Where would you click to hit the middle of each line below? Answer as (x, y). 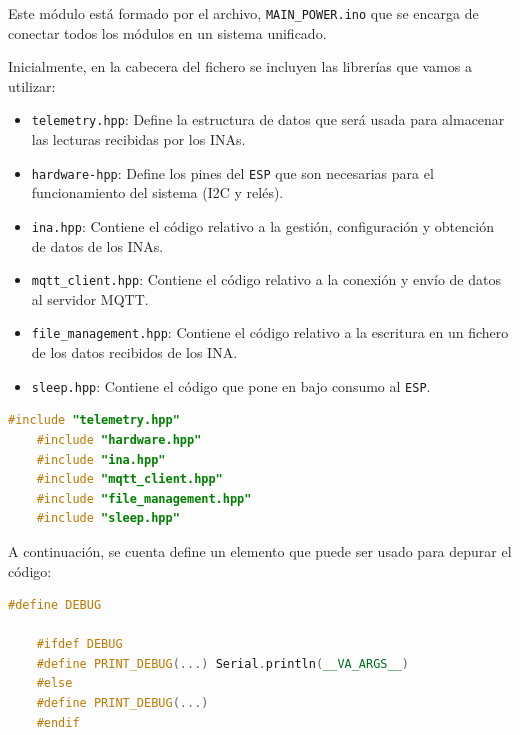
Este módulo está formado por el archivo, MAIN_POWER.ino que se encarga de (243, 13)
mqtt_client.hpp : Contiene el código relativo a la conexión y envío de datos (266, 279)
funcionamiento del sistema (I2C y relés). (157, 192)
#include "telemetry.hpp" (94, 420)
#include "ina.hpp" (101, 459)
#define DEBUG (55, 605)
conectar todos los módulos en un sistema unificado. (167, 32)
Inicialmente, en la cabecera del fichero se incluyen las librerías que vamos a (240, 66)
